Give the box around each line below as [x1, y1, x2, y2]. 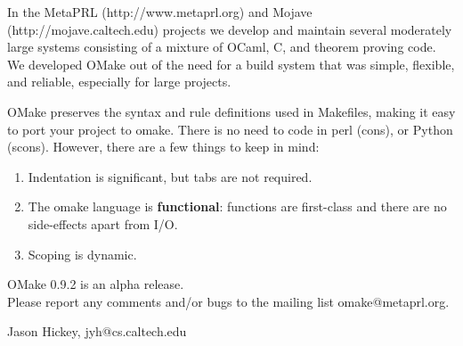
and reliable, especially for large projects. [7, 72, 231, 91]
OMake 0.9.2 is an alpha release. [7, 275, 184, 293]
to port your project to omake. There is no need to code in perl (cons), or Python [7, 119, 453, 138]
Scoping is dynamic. [28, 244, 137, 263]
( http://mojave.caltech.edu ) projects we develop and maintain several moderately [7, 20, 452, 38]
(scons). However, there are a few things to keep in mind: [7, 137, 320, 156]
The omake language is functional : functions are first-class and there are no [28, 197, 447, 216]
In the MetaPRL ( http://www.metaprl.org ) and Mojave [7, 3, 313, 21]
